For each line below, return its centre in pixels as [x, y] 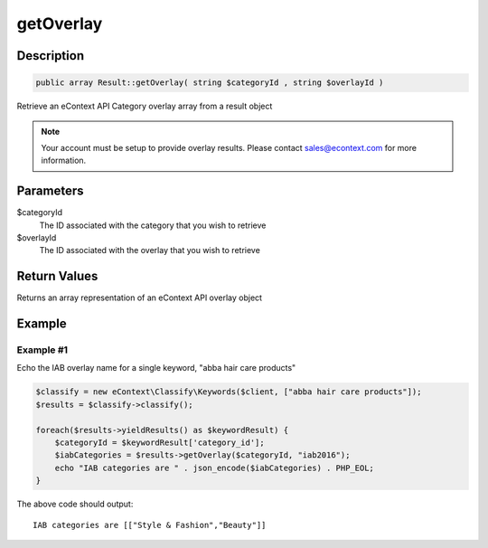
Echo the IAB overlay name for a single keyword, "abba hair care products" [156, 368]
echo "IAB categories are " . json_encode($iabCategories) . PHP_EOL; [215, 468]
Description [51, 56]
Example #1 [42, 350]
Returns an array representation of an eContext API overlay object [139, 298]
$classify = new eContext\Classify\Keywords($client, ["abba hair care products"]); [229, 392]
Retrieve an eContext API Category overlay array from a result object [145, 106]
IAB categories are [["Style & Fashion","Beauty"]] [150, 525]
